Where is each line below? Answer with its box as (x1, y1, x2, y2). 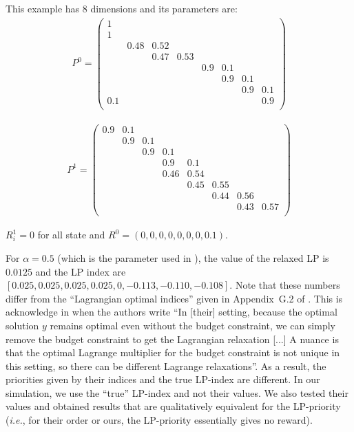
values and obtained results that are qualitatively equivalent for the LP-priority (6, 399, 341, 413)
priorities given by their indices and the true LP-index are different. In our (6, 372, 320, 387)
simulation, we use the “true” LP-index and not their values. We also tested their (6, 385, 348, 400)
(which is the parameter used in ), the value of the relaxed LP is (57, 250, 329, 265)
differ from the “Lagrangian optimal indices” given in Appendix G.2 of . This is (6, 291, 343, 305)
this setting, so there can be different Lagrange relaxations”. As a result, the (6, 358, 326, 373)
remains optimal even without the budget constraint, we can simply (50, 318, 335, 332)
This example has (6, 1, 80, 15)
